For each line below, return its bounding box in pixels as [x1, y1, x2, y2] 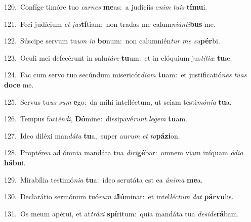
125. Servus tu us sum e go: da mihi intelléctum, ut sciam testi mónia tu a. [4, 96, 232, 107]
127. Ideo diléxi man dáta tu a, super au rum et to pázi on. [4, 130, 180, 141]
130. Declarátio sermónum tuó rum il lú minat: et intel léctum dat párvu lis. [4, 191, 234, 202]
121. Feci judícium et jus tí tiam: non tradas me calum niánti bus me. [4, 18, 216, 29]
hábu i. [4, 157, 26, 167]
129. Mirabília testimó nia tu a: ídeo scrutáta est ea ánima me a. [4, 174, 203, 185]
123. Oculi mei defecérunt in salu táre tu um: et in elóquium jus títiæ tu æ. [4, 52, 232, 63]
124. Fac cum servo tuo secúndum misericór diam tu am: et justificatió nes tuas [4, 69, 247, 80]
